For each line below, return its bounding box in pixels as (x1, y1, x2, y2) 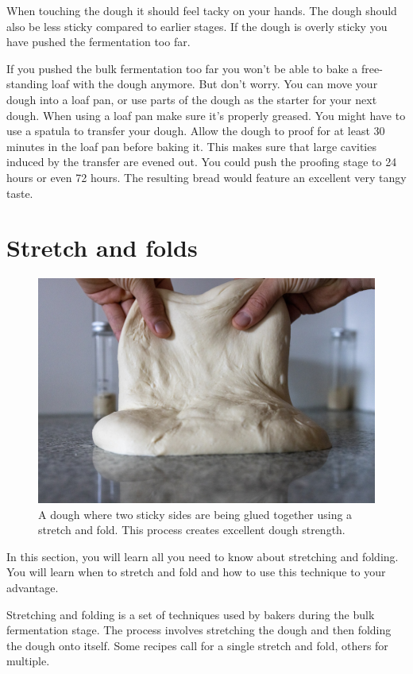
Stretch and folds (6, 231, 198, 264)
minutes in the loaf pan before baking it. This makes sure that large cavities (6, 138, 376, 154)
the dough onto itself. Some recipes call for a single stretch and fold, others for (6, 637, 388, 653)
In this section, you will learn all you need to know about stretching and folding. (6, 548, 399, 564)
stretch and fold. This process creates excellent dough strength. (38, 521, 345, 538)
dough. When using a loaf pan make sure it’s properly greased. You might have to (6, 107, 406, 123)
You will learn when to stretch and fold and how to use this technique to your (6, 564, 386, 580)
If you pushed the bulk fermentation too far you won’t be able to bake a (6, 60, 358, 76)
